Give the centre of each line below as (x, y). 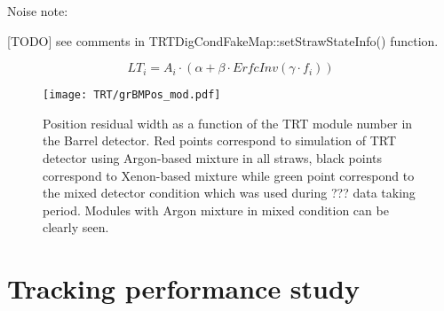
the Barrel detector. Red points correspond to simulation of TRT (220, 140)
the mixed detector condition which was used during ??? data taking (229, 193)
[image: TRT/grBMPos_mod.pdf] (132, 95)
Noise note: (38, 11)
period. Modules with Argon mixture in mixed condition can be (216, 210)
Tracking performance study (183, 288)
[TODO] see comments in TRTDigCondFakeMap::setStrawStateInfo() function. (223, 40)
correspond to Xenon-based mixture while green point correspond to (229, 175)
